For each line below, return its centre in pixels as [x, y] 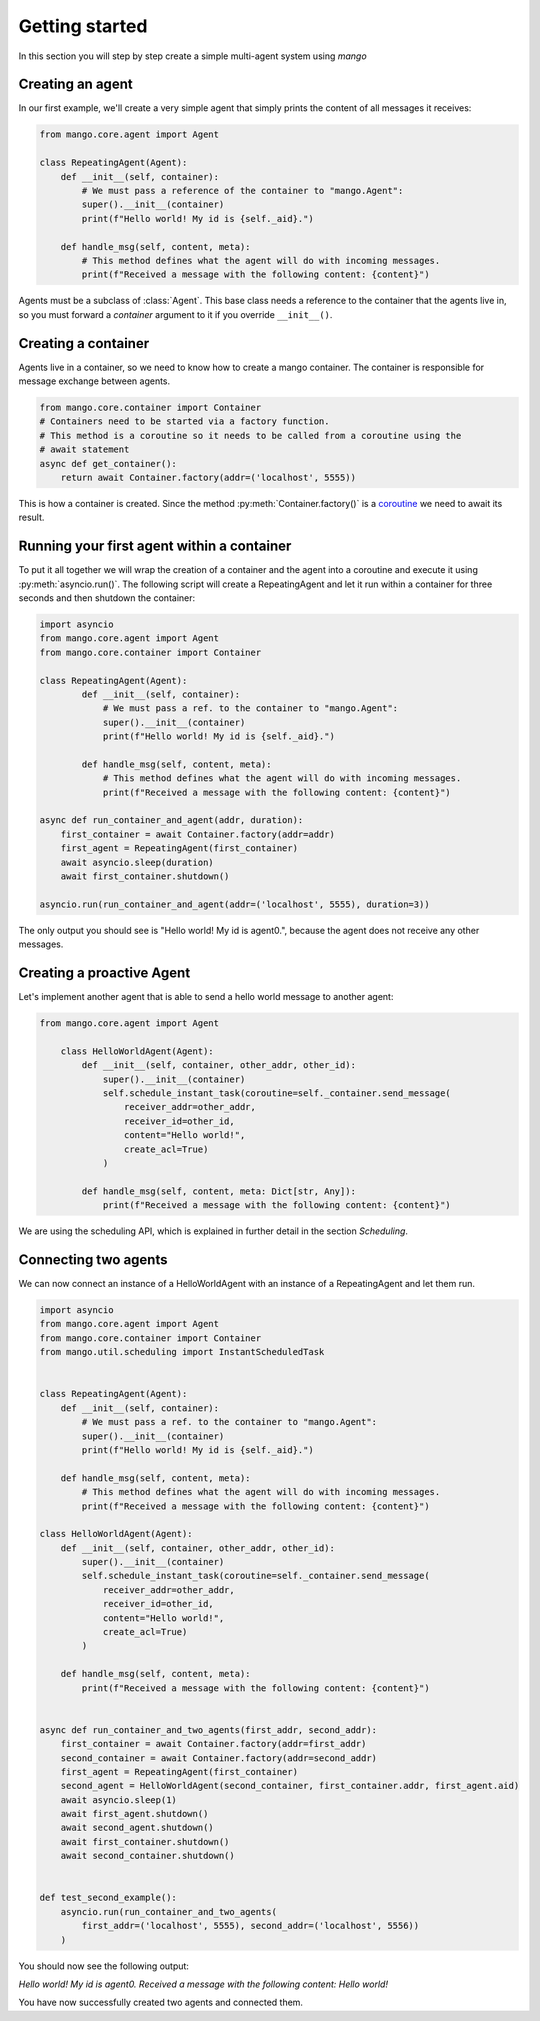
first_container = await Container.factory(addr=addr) [197, 834]
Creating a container [84, 343]
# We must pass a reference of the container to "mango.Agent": [242, 190]
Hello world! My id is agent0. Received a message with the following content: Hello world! [203, 1984]
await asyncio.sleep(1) [118, 1799]
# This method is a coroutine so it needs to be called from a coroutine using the [250, 435]
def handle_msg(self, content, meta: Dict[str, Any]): [219, 1191]
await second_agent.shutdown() [137, 1828]
